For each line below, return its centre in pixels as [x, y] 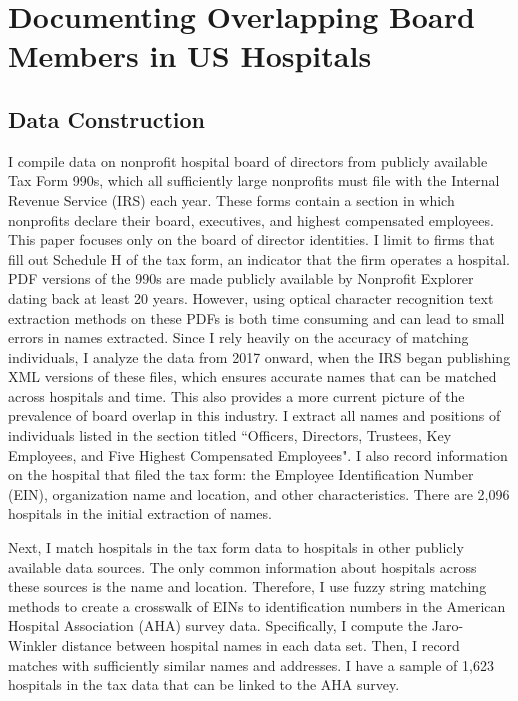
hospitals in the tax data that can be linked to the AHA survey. [204, 684]
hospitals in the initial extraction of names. [140, 513]
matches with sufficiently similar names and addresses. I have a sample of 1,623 [251, 664]
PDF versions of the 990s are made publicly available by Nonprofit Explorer [241, 278]
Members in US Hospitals [190, 55]
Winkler [33, 645]
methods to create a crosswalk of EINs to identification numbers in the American [257, 605]
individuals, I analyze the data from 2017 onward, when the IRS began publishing [259, 356]
